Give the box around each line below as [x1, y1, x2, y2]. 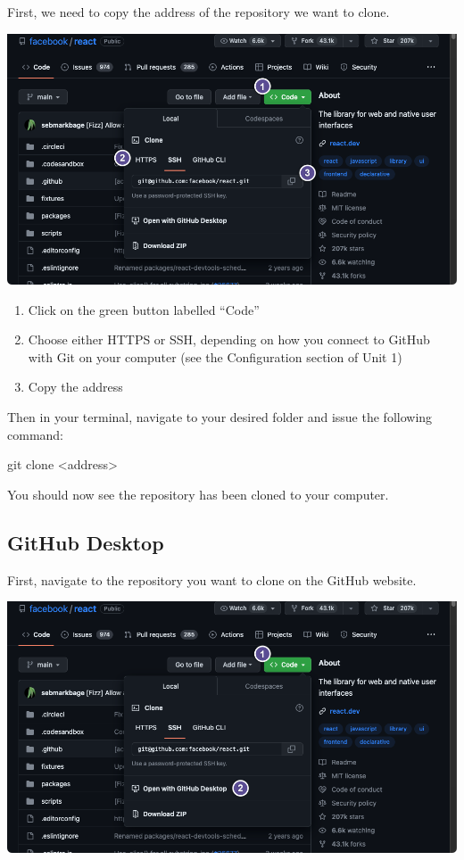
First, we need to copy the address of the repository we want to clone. [7, 3, 390, 21]
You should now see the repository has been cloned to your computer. [7, 484, 389, 503]
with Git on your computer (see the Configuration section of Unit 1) [28, 347, 402, 366]
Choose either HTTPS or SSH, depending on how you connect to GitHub [28, 330, 430, 349]
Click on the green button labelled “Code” [28, 300, 260, 318]
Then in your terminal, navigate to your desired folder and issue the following [7, 407, 433, 426]
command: [7, 425, 63, 443]
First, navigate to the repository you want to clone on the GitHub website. [7, 570, 417, 589]
